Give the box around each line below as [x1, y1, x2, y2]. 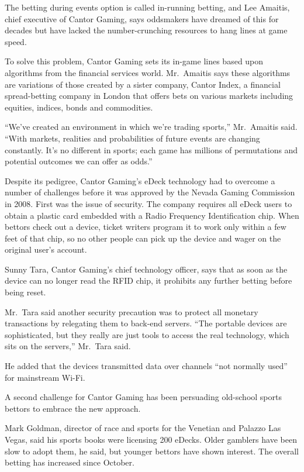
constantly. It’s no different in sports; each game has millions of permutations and [5, 143, 298, 156]
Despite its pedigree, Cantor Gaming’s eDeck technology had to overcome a [5, 174, 275, 187]
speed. [5, 35, 27, 47]
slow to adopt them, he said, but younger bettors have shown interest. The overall [5, 445, 299, 457]
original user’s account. [5, 243, 87, 256]
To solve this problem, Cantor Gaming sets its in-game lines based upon [5, 55, 264, 67]
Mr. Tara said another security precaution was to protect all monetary [5, 305, 258, 318]
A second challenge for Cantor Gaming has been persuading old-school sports [5, 391, 282, 403]
